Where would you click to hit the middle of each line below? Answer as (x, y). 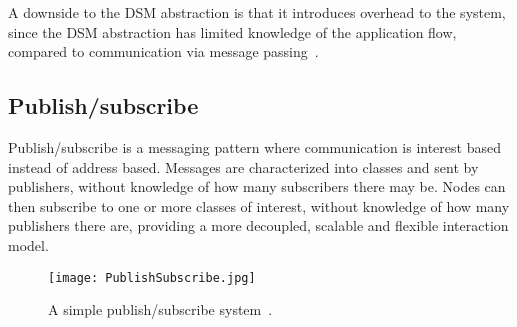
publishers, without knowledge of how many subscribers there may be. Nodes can (257, 186)
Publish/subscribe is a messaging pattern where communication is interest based (254, 146)
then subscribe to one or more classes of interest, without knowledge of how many (259, 205)
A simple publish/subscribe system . (160, 309)
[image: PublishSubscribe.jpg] (152, 277)
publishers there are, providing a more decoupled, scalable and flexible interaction (258, 225)
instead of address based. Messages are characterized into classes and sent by (243, 166)
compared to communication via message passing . (163, 51)
